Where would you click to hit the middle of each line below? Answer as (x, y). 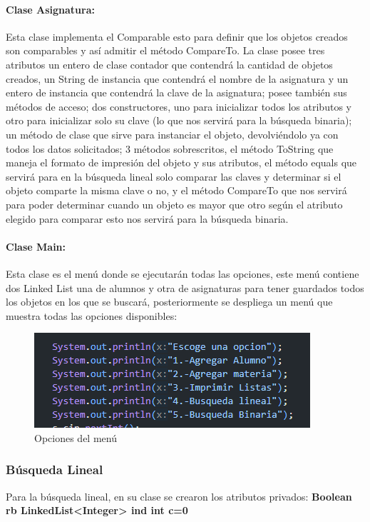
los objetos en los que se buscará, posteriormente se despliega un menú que (169, 302)
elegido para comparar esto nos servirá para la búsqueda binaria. (147, 218)
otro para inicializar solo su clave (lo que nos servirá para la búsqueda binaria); (179, 120)
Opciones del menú (76, 437)
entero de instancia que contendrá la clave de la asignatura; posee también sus (176, 92)
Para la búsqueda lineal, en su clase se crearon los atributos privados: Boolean (179, 496)
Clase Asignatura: (50, 9)
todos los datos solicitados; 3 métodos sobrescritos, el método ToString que (170, 148)
